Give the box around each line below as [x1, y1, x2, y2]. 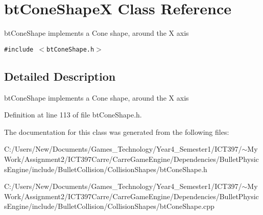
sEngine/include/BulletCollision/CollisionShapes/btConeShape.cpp [4, 201, 214, 211]
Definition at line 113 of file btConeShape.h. [4, 109, 142, 120]
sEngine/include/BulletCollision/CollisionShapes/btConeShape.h [4, 163, 207, 174]
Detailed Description [4, 68, 116, 84]
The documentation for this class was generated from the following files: [4, 126, 229, 137]
